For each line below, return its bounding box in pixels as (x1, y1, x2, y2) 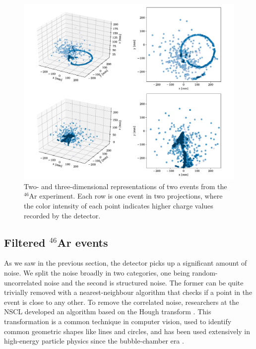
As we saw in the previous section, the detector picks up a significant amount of (4, 258, 247, 268)
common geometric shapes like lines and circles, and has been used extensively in (4, 326, 251, 336)
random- (192, 267, 218, 278)
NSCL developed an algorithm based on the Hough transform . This (4, 306, 211, 317)
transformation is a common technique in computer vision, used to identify (4, 316, 232, 326)
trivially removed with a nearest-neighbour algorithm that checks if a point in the (4, 287, 253, 297)
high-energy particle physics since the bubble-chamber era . (4, 336, 184, 346)
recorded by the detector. (24, 210, 101, 220)
